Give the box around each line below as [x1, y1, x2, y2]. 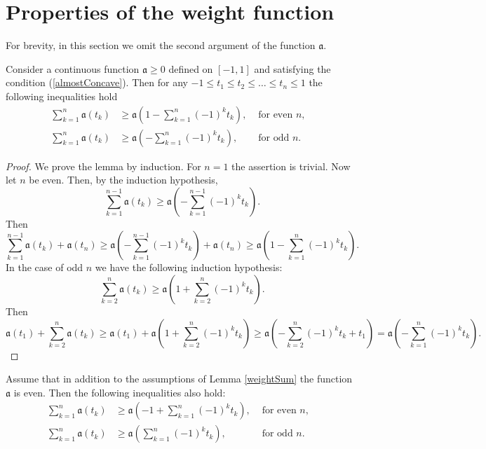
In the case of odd [6, 260, 83, 275]
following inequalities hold [6, 88, 118, 103]
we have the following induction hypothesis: [95, 260, 283, 275]
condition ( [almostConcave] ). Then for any [6, 75, 188, 90]
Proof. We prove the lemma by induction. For [6, 158, 201, 173]
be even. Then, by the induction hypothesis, [29, 172, 218, 187]
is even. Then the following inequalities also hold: [13, 385, 226, 399]
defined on [168, 61, 213, 76]
